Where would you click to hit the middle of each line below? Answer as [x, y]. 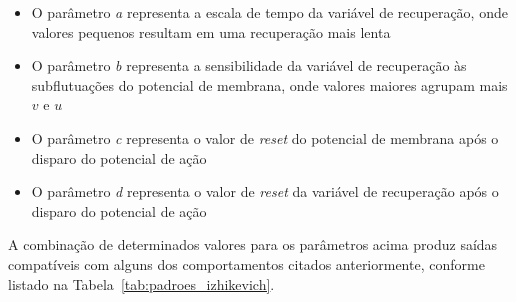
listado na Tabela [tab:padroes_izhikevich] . [141, 283]
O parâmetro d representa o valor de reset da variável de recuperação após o [265, 191]
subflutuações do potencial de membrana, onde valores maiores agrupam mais [269, 84]
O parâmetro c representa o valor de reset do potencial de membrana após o [265, 137]
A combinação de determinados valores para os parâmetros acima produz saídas [253, 244]
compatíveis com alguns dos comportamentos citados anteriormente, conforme [246, 263]
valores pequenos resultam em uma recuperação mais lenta [211, 31]
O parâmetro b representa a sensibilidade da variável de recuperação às [249, 65]
